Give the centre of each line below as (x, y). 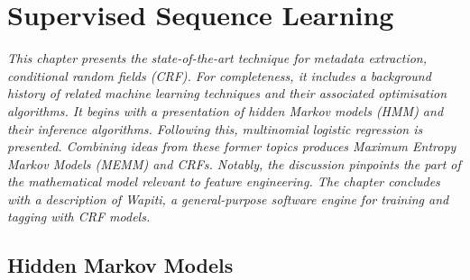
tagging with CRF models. (79, 217)
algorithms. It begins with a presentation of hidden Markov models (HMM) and (226, 110)
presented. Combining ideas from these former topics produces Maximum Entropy (232, 146)
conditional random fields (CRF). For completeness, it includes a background (219, 75)
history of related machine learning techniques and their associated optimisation (227, 93)
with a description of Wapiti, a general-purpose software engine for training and (228, 199)
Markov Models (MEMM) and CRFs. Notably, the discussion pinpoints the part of (234, 163)
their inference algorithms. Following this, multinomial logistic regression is (215, 128)
